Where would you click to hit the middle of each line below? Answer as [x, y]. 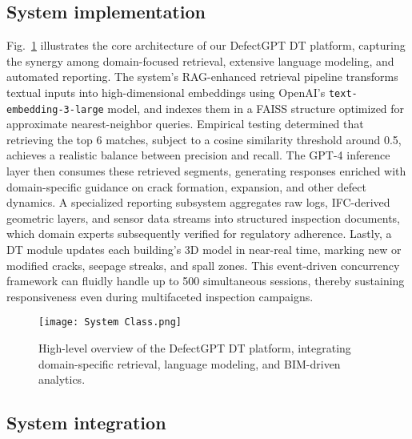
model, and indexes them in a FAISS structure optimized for [256, 108]
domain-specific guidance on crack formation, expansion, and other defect [186, 186]
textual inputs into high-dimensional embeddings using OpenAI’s [166, 92]
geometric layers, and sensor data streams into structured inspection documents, [203, 217]
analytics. [62, 379]
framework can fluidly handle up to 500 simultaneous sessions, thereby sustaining [206, 281]
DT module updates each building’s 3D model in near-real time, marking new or [204, 250]
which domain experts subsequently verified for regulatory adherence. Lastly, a [199, 234]
